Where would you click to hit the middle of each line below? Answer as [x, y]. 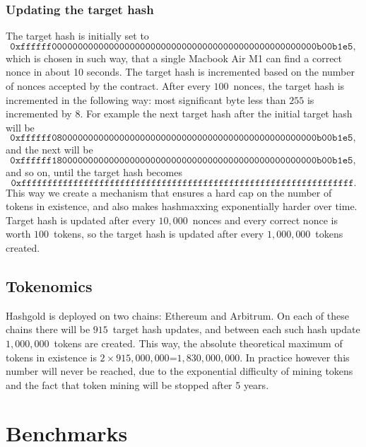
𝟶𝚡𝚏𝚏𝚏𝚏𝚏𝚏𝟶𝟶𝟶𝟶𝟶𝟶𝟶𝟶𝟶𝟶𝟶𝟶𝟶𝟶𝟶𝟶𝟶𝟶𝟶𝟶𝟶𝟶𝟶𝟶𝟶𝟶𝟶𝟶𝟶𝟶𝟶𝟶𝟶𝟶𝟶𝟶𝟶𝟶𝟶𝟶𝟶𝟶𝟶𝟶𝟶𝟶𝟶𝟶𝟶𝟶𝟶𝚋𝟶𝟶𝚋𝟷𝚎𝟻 [182, 46]
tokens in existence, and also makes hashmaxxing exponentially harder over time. [182, 206]
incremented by [39, 114]
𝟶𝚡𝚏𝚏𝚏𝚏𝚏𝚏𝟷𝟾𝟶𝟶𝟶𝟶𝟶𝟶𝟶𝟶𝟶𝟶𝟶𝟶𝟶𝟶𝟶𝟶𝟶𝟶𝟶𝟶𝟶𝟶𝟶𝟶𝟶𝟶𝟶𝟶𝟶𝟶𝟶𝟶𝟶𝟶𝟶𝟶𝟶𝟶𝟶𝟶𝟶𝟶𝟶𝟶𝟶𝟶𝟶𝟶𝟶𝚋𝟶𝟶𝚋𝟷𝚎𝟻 [182, 160]
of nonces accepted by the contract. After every [108, 86]
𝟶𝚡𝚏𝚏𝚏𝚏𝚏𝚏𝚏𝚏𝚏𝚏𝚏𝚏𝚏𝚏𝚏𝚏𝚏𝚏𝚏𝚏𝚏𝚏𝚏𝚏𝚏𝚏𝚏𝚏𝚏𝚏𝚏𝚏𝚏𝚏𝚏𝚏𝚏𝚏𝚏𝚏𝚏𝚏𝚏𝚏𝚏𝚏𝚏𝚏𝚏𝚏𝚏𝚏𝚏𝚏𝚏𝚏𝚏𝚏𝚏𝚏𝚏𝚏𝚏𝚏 [182, 183]
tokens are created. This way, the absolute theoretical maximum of [198, 343]
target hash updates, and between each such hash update [236, 329]
